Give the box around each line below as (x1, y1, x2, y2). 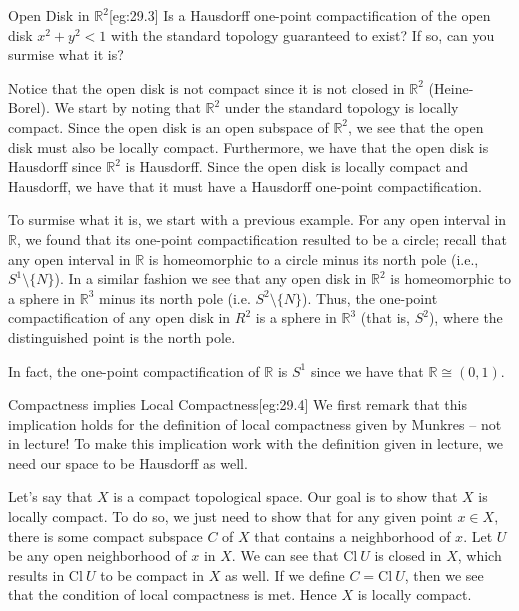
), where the (428, 307, 503, 328)
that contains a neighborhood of (254, 525, 451, 546)
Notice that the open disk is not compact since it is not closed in (8, 77, 405, 98)
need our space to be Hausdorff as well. (8, 452, 248, 473)
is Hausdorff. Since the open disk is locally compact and (125, 156, 469, 177)
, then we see (404, 564, 484, 585)
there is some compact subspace (8, 525, 203, 546)
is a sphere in (255, 307, 337, 328)
